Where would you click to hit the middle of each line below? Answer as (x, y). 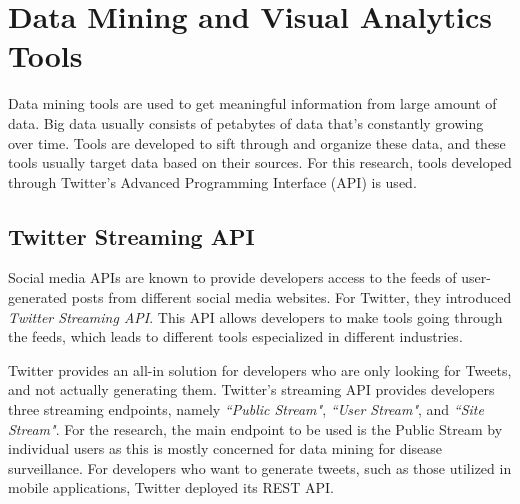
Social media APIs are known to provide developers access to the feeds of (232, 277)
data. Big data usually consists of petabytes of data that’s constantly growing (246, 122)
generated (38, 297)
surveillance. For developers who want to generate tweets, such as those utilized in (260, 467)
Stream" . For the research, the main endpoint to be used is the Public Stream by (255, 428)
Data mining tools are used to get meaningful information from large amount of (252, 103)
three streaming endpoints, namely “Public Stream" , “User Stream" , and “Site (246, 409)
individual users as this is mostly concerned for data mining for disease (225, 448)
